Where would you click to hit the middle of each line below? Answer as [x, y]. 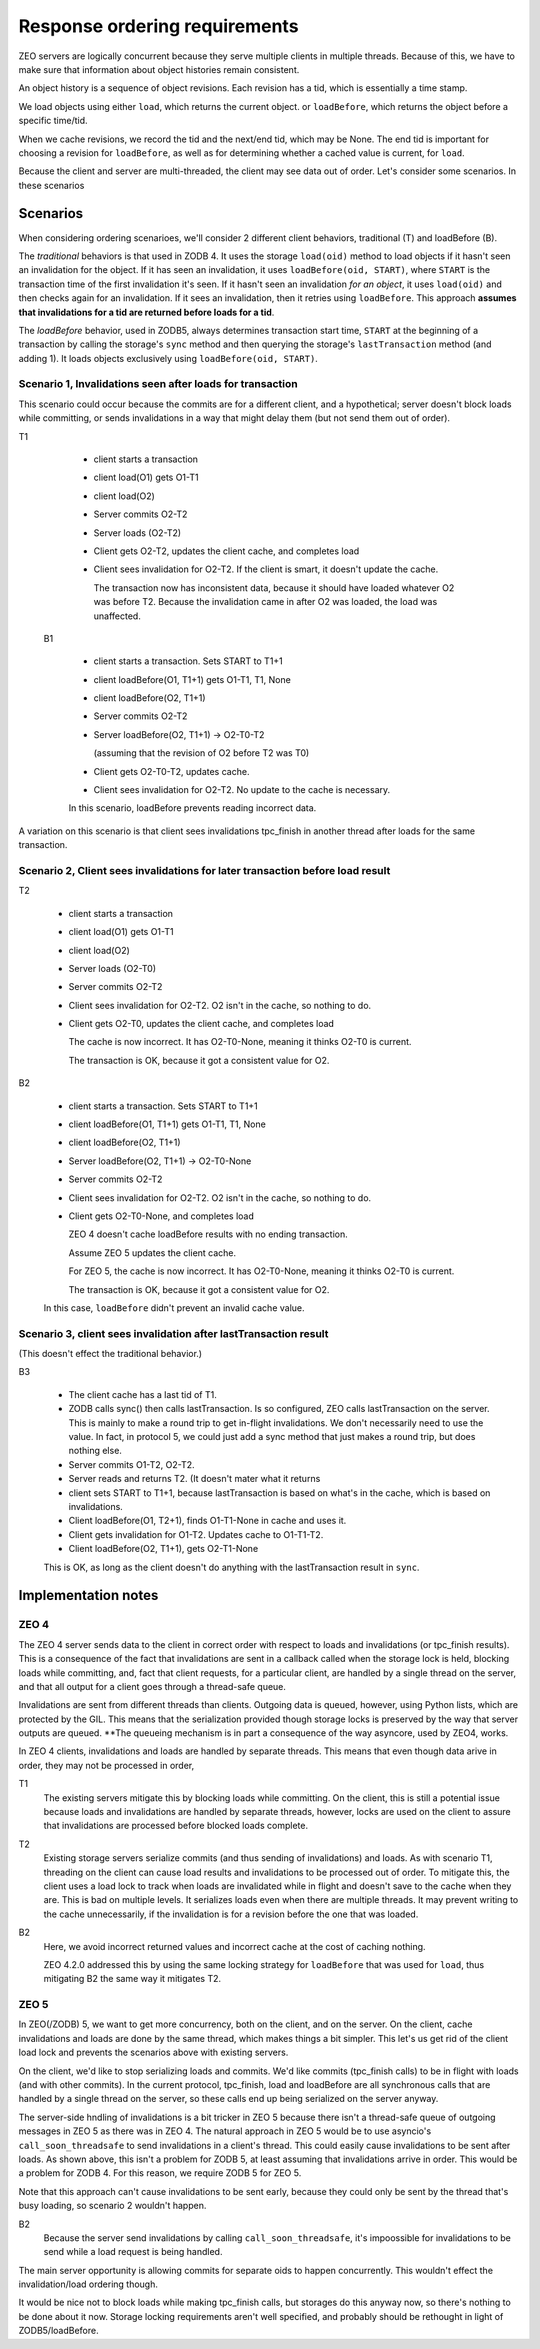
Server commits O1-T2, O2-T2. [131, 1464]
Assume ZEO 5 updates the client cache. [152, 1252]
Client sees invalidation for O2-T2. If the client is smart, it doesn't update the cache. [266, 569]
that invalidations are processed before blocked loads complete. [176, 1826]
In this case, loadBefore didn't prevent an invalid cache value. [174, 1307]
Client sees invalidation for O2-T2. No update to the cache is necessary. [242, 790]
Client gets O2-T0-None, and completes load [161, 1216]
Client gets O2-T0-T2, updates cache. [171, 771]
